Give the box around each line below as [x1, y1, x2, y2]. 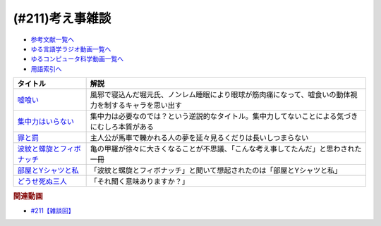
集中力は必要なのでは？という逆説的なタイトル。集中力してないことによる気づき [90, 111, 358, 121]
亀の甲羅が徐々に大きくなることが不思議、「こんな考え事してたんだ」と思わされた [90, 144, 362, 154]
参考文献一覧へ [30, 35, 74, 44]
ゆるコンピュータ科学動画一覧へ [30, 55, 123, 63]
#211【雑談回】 [30, 206, 75, 215]
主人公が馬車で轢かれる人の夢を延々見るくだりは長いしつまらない [90, 133, 309, 143]
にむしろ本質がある [90, 122, 155, 132]
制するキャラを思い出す [104, 101, 183, 111]
